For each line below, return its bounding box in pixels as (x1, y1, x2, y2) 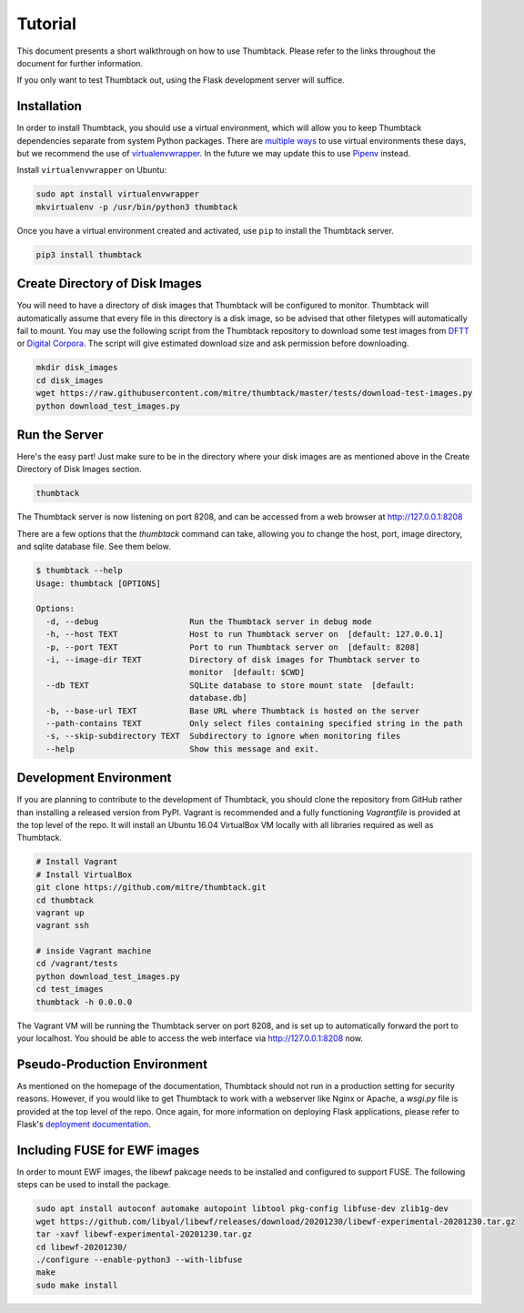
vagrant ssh (35, 920, 90, 931)
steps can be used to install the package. (16, 1179, 172, 1190)
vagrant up (35, 907, 85, 918)
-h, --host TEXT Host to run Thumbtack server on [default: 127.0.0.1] (45, 629, 445, 640)
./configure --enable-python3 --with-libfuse (35, 1254, 243, 1265)
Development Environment (16, 770, 172, 786)
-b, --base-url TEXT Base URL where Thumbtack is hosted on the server (45, 705, 420, 716)
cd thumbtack (35, 894, 95, 905)
